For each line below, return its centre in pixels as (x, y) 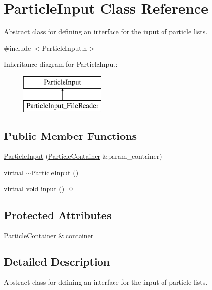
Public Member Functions (70, 136)
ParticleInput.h (65, 47)
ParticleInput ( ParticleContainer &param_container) (83, 156)
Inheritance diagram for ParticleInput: (61, 64)
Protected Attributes (58, 215)
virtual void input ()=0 (39, 189)
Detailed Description (57, 262)
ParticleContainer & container (49, 235)
